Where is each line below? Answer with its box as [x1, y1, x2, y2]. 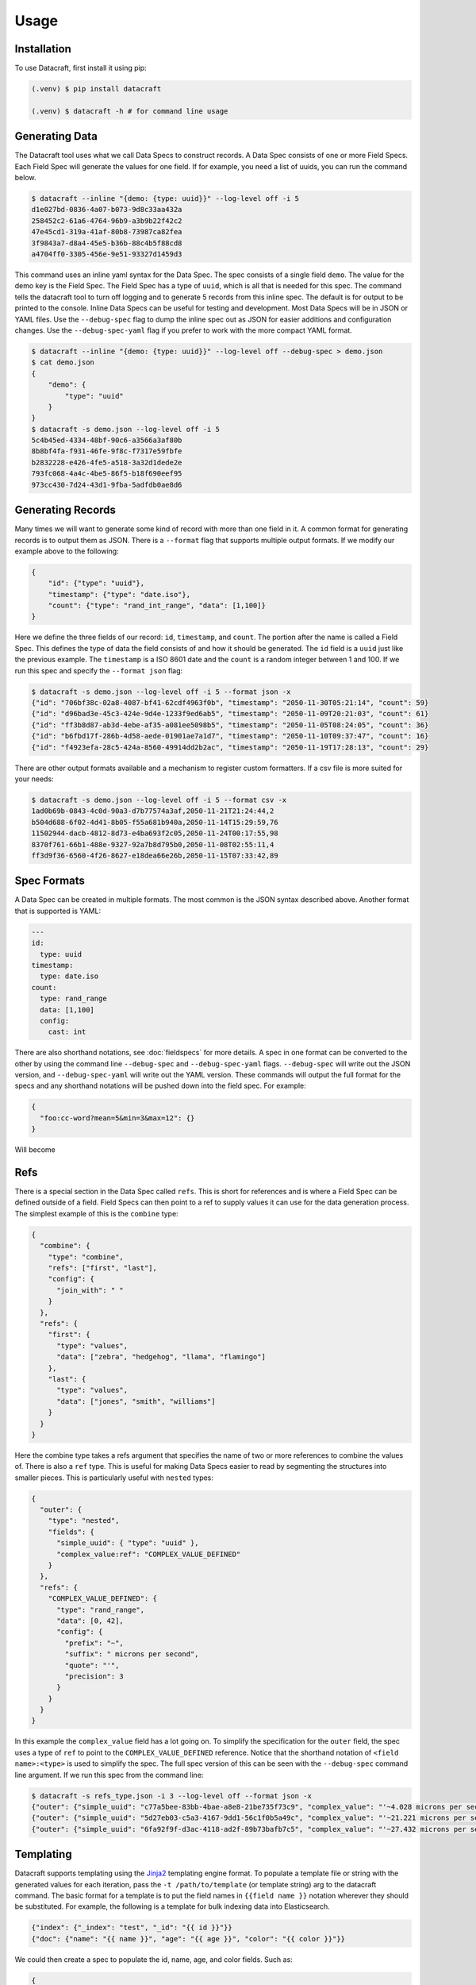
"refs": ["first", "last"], [48, 1263, 158, 1273]
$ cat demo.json [31, 358, 95, 367]
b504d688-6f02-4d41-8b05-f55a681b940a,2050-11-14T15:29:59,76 [31, 818, 278, 827]
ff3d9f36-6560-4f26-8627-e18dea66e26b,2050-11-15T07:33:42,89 [31, 850, 278, 860]
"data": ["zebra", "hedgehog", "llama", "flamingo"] [56, 1352, 266, 1362]
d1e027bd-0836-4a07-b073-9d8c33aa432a [31, 205, 182, 214]
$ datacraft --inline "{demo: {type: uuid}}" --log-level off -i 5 [31, 195, 300, 203]
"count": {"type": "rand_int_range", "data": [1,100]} [48, 601, 266, 611]
